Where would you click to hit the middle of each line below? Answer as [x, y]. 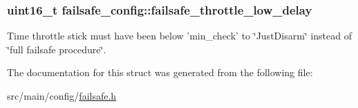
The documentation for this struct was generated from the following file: [160, 72]
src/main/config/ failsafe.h [62, 96]
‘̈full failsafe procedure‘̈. [57, 49]
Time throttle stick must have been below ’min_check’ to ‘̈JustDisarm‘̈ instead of [179, 36]
